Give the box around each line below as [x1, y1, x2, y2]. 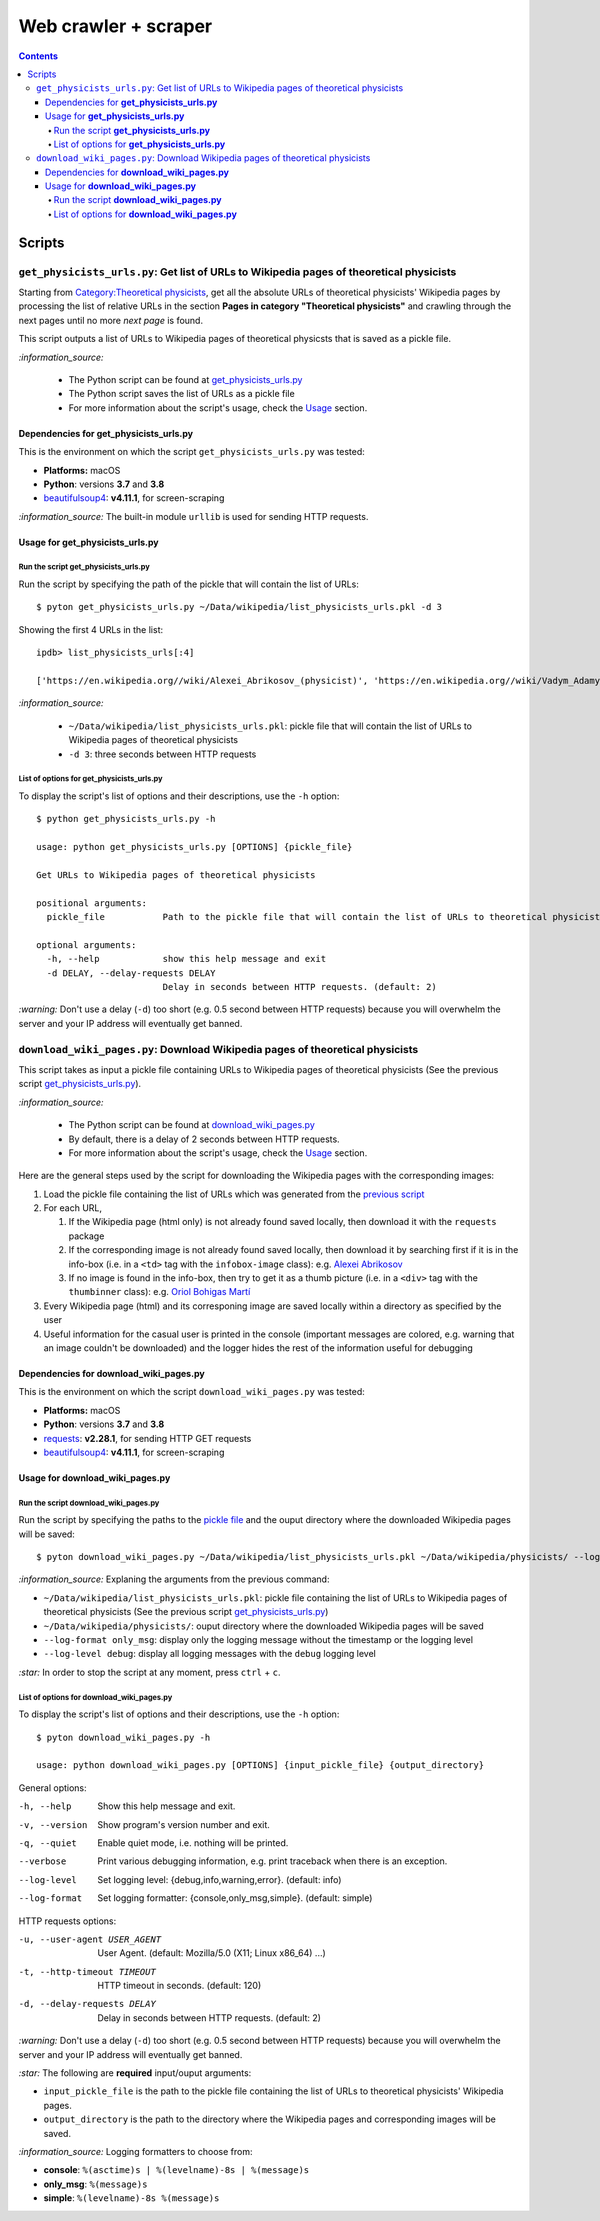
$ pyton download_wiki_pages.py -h [36, 1731, 211, 1743]
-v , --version [18, 1819, 88, 1830]
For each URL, [43, 1202, 103, 1214]
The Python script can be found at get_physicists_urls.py [68, 373, 303, 385]
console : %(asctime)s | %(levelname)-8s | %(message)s [43, 2164, 310, 2176]
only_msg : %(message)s [43, 2178, 148, 2190]
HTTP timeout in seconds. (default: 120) [97, 1980, 262, 1992]
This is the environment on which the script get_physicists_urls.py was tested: [18, 446, 365, 458]
